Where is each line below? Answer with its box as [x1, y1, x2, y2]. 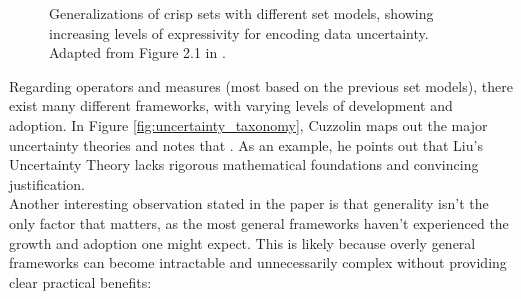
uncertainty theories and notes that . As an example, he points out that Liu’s [9, 134, 483, 155]
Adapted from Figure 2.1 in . [49, 42, 226, 63]
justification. [9, 173, 85, 194]
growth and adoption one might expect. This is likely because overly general [9, 232, 476, 253]
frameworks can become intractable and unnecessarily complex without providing [9, 252, 507, 273]
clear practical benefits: [9, 271, 152, 292]
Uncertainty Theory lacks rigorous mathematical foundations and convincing [9, 154, 479, 175]
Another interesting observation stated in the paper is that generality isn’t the [9, 193, 489, 214]
